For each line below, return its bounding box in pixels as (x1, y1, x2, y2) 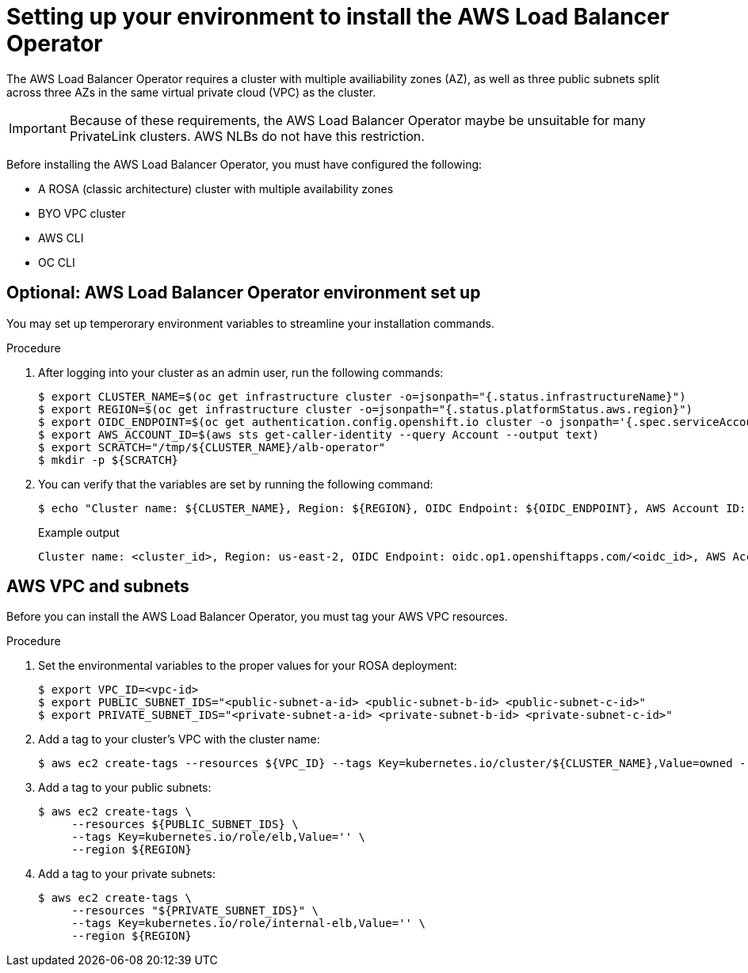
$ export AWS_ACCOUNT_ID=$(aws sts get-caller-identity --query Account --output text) (38, 428, 600, 441)
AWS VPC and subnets (6, 576, 189, 597)
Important (9, 120, 67, 136)
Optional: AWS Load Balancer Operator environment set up (6, 283, 481, 303)
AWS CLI (38, 230, 84, 245)
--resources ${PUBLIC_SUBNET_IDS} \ (71, 818, 299, 831)
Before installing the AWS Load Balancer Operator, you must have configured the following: (6, 157, 483, 171)
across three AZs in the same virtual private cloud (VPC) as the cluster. (6, 85, 376, 99)
